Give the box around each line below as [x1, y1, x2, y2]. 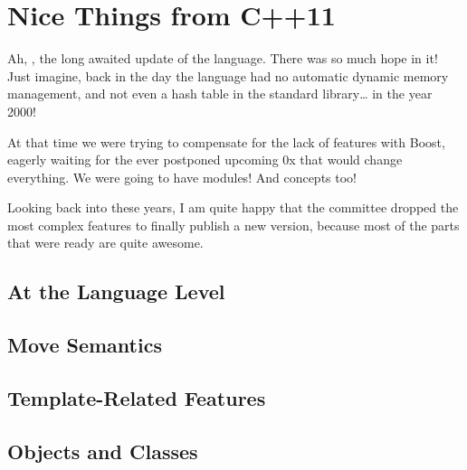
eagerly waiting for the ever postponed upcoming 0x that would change [7, 150, 403, 169]
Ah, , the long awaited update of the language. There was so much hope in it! [7, 49, 438, 68]
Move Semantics [7, 331, 162, 359]
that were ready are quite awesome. [7, 233, 204, 252]
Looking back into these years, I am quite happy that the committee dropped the [7, 198, 459, 217]
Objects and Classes [7, 437, 198, 465]
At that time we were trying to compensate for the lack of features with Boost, [7, 132, 445, 151]
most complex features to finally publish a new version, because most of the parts [7, 215, 460, 234]
